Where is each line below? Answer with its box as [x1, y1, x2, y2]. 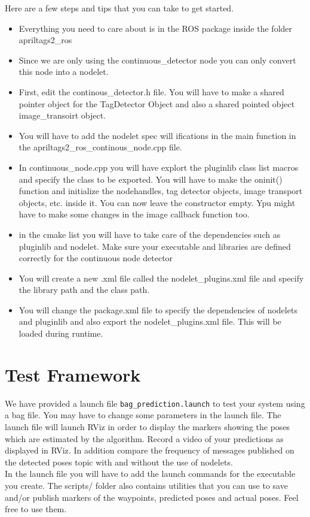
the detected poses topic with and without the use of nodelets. [5, 455, 233, 468]
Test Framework [5, 362, 141, 386]
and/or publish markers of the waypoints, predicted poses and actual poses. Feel [5, 491, 299, 503]
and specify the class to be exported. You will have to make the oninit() [19, 173, 283, 185]
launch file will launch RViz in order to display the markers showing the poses [5, 421, 290, 433]
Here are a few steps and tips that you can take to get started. [5, 2, 234, 14]
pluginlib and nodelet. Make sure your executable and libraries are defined [19, 240, 291, 252]
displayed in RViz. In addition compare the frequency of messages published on [5, 444, 294, 456]
